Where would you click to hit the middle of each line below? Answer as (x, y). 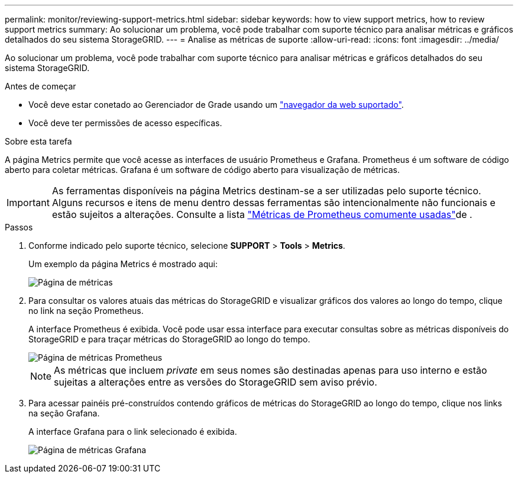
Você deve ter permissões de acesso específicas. (125, 123)
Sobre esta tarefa (38, 141)
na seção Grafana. (64, 413)
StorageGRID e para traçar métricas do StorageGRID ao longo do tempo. (169, 339)
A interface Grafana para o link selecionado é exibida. (133, 432)
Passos (19, 227)
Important (28, 203)
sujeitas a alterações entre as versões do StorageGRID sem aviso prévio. (216, 382)
